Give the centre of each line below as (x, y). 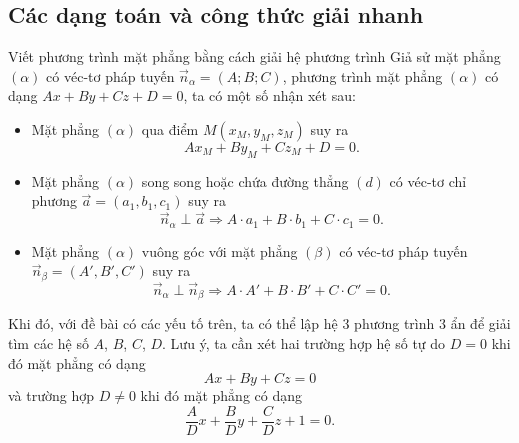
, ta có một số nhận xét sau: (269, 95)
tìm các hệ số (48, 342)
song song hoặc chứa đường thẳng (245, 180)
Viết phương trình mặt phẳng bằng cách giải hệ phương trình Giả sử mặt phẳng (254, 56)
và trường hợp (51, 395)
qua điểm (170, 128)
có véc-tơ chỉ (428, 180)
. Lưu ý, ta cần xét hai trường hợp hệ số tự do (304, 342)
